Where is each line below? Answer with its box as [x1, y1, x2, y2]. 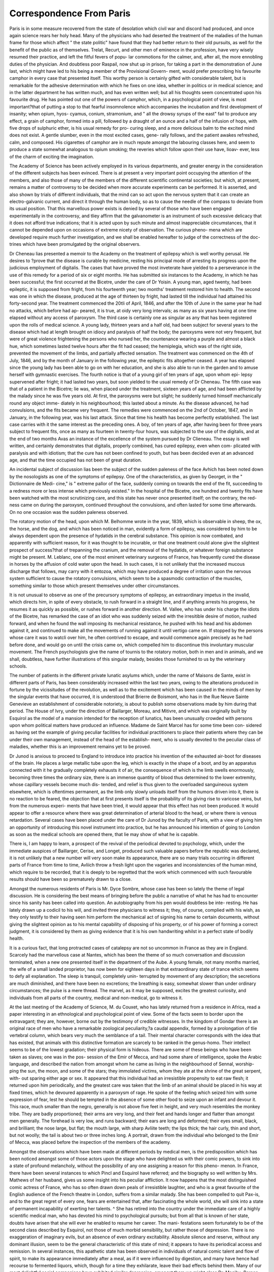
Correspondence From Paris [9, 8, 131, 19]
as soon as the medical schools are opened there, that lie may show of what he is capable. [9, 831, 199, 837]
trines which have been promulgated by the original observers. [9, 241, 141, 247]
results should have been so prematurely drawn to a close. [9, 876, 132, 882]
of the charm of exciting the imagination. [9, 153, 94, 160]
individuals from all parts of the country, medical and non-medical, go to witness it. [9, 995, 183, 1001]
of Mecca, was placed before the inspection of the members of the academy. [9, 1139, 171, 1145]
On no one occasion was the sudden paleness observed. [9, 509, 129, 515]
